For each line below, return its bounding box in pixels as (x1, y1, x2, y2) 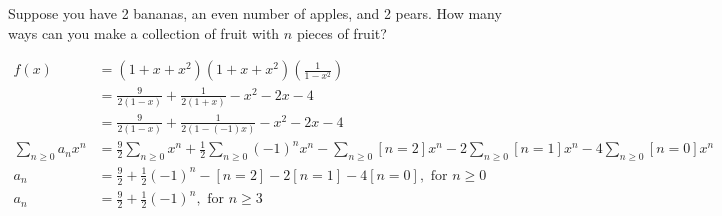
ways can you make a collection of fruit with (8, 22, 280, 43)
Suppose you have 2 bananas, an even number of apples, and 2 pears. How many (8, 3, 502, 23)
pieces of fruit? (296, 22, 387, 43)
